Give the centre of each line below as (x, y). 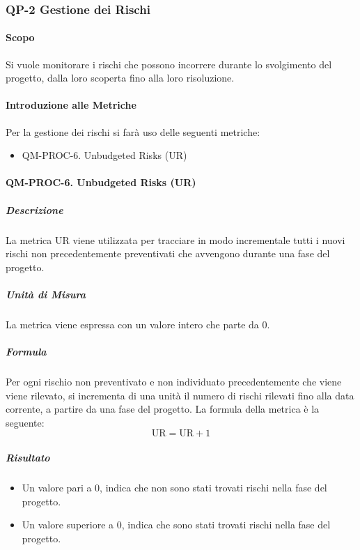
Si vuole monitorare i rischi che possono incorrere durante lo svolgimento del (169, 64)
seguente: (25, 422)
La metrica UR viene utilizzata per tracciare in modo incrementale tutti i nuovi (175, 239)
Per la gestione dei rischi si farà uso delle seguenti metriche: (133, 131)
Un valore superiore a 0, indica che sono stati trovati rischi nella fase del (176, 525)
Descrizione (34, 209)
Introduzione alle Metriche (71, 105)
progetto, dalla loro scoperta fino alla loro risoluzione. (120, 78)
